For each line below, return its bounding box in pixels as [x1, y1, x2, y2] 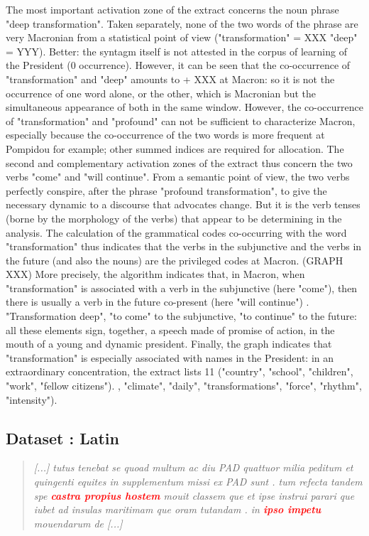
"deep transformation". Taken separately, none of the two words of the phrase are [6, 16, 358, 31]
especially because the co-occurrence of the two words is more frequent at [6, 127, 325, 142]
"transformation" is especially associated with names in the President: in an [6, 350, 334, 365]
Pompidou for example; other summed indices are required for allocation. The [6, 141, 344, 156]
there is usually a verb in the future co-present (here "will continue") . [6, 294, 309, 309]
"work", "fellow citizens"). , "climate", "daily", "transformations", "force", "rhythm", [6, 378, 362, 393]
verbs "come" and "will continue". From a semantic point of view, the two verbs [6, 169, 350, 184]
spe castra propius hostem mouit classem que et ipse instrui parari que [33, 488, 355, 503]
